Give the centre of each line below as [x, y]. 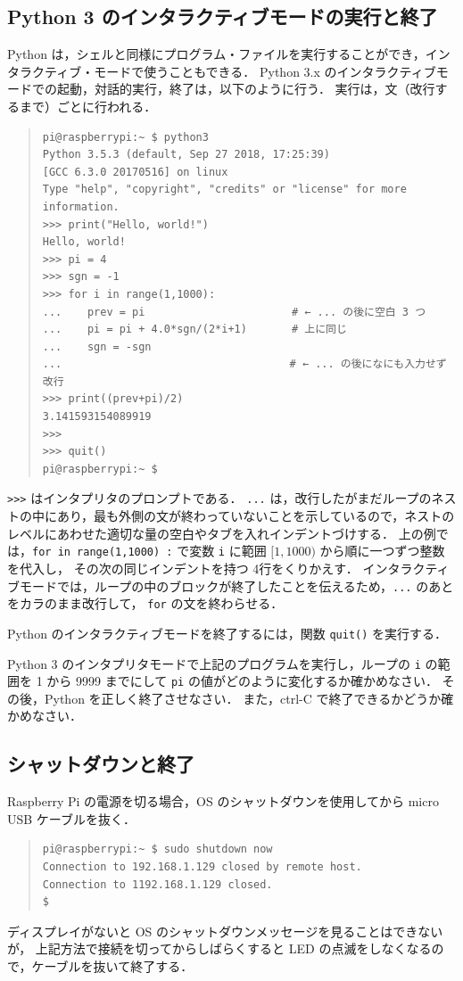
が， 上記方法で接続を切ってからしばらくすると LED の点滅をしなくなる [219, 948]
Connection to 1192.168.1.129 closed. [157, 884]
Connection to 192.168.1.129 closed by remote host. [202, 867]
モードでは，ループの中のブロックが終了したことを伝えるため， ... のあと [236, 585]
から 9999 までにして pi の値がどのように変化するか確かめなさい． [242, 681]
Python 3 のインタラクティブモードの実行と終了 [223, 16]
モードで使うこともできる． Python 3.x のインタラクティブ [265, 71]
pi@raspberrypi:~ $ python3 [125, 137]
